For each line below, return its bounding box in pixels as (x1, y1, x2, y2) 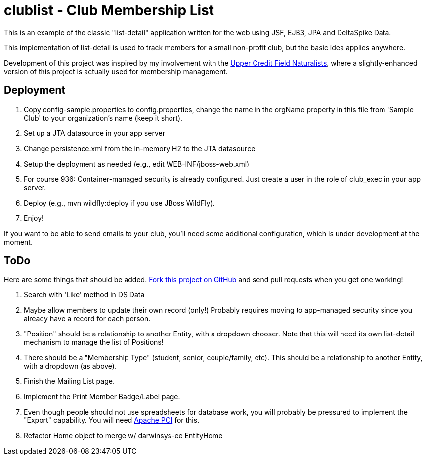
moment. (4, 237, 33, 246)
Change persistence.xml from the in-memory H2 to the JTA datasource (24, 144, 256, 153)
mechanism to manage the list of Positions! (24, 338, 164, 347)
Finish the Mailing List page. (24, 377, 115, 386)
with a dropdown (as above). (24, 362, 117, 371)
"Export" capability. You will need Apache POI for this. (24, 416, 200, 425)
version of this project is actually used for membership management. (4, 67, 228, 76)
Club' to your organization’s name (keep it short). (24, 113, 183, 122)
